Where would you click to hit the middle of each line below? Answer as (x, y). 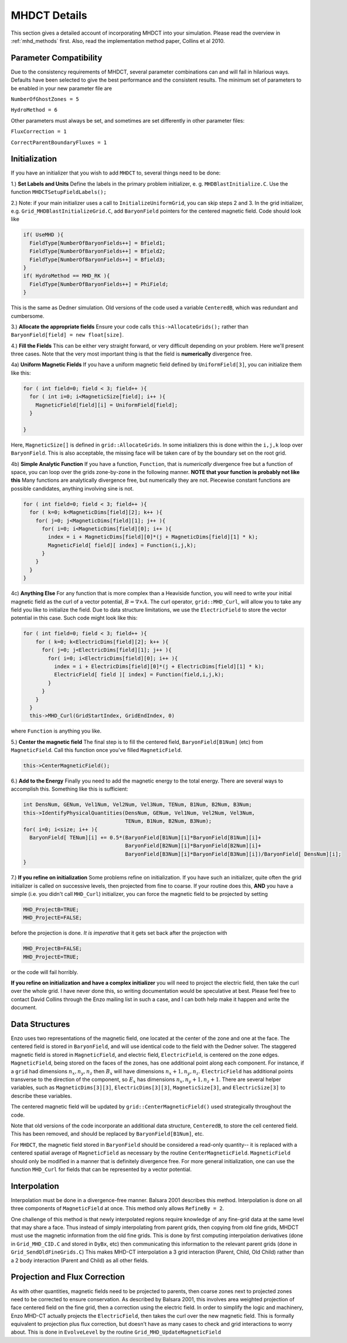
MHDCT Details (49, 15)
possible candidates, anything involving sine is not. (72, 488)
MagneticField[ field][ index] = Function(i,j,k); (122, 545)
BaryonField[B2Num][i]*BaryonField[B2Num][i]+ (193, 846)
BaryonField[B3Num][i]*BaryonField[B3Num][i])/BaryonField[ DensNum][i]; (233, 854)
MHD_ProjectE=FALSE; (52, 918)
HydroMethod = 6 (34, 110)
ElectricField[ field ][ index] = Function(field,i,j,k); (139, 675)
